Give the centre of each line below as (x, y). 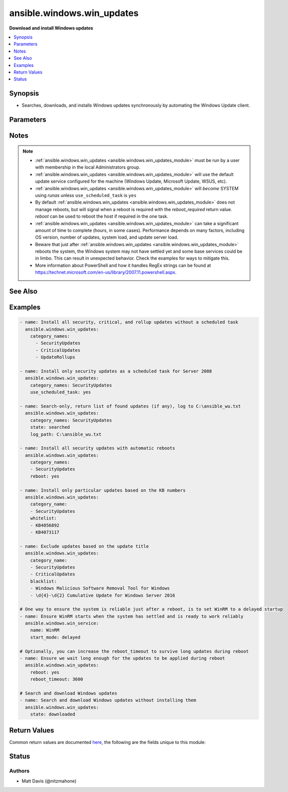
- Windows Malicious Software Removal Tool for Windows (100, 588)
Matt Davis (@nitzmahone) (49, 781)
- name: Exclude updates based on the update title (84, 546)
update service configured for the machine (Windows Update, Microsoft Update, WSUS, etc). (131, 181)
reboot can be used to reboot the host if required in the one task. (102, 216)
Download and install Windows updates (51, 28)
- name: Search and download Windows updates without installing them (108, 700)
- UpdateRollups (55, 357)
